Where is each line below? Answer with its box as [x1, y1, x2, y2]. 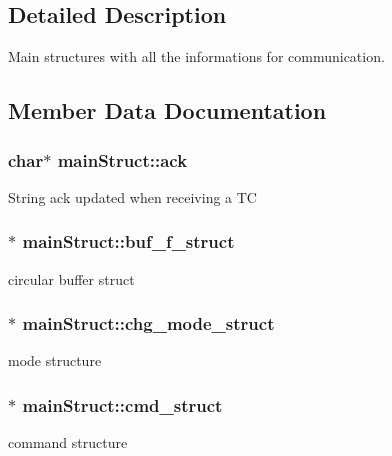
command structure [8, 432, 128, 453]
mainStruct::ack [57, 147, 188, 172]
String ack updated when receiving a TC [8, 186, 257, 207]
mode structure [8, 350, 102, 371]
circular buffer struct [8, 268, 135, 289]
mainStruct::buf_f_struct [22, 229, 235, 254]
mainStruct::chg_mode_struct [22, 311, 275, 336]
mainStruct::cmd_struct [22, 392, 223, 417]
